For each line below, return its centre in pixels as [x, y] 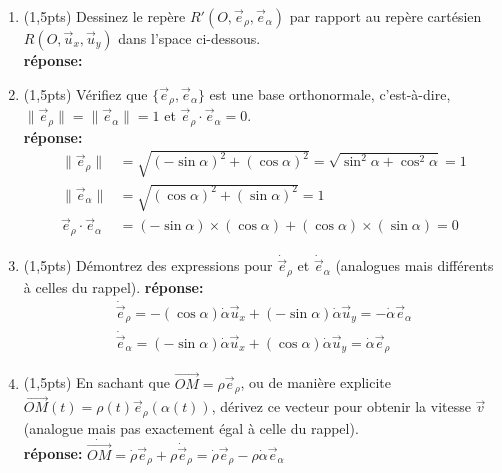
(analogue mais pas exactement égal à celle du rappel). [191, 427]
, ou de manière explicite [316, 382]
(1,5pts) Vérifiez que [85, 93]
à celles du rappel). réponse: [113, 286]
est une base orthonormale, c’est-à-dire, [330, 93]
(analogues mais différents [414, 265]
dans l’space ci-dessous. [189, 38]
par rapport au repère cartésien [385, 16]
